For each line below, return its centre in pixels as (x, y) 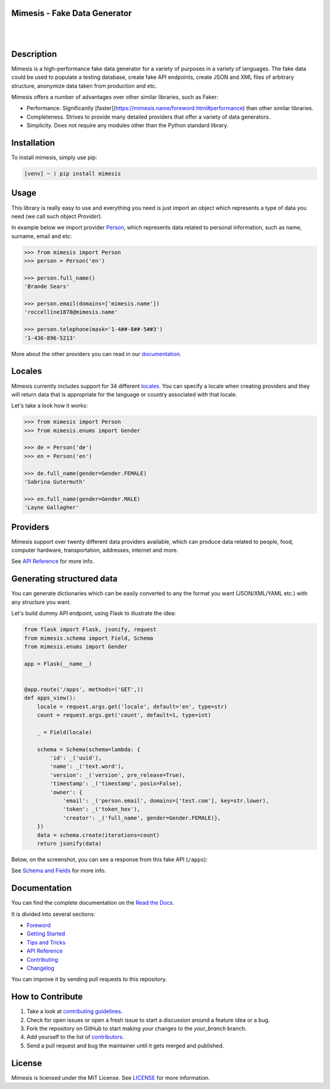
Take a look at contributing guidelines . (75, 1011)
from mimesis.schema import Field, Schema (89, 638)
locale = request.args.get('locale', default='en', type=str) (132, 706)
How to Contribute (47, 997)
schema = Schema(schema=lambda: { (89, 749)
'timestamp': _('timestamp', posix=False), (116, 784)
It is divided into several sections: (53, 914)
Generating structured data (64, 579)
